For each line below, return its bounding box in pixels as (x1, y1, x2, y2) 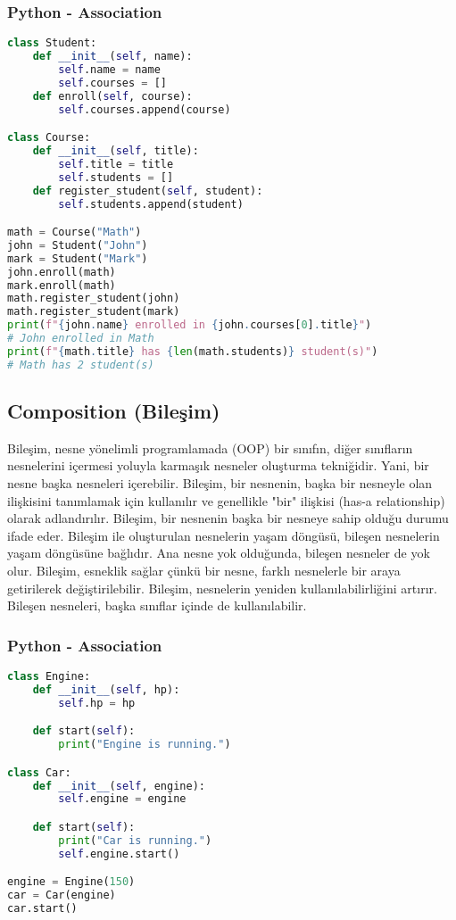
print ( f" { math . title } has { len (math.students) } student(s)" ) (7, 344, 378, 358)
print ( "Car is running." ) (58, 833, 212, 847)
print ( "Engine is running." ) (58, 738, 231, 751)
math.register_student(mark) (7, 305, 180, 319)
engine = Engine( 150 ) (7, 875, 136, 889)
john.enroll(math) (7, 265, 116, 278)
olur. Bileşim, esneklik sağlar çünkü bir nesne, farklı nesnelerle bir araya (7, 561, 401, 580)
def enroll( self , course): (32, 89, 193, 103)
